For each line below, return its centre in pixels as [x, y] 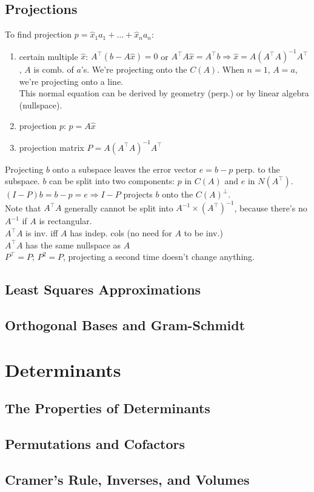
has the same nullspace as [73, 244]
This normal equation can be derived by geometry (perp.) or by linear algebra [164, 93]
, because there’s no [271, 208]
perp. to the [258, 169]
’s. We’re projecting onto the [134, 69]
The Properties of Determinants [108, 408]
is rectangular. [65, 221]
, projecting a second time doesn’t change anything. [159, 257]
